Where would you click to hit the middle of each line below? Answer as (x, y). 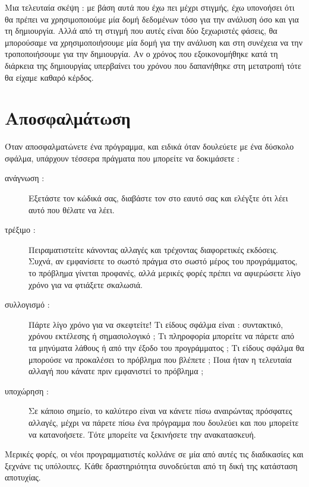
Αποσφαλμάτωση (68, 118)
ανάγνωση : (25, 178)
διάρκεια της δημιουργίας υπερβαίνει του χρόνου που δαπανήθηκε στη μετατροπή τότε (153, 65)
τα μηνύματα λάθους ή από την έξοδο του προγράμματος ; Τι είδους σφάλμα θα (166, 347)
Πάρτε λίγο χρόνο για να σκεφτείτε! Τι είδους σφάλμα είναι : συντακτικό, (156, 324)
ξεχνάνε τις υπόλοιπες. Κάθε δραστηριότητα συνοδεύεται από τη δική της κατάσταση (151, 465)
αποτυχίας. (23, 477)
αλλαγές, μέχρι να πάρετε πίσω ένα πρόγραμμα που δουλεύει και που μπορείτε (164, 422)
